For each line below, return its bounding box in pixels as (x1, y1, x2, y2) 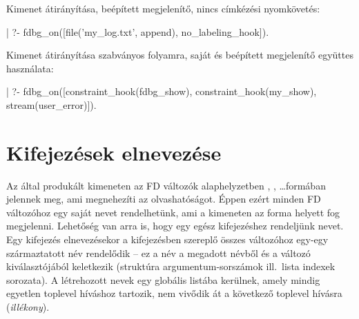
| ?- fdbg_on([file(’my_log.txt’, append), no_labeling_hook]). (6, 24, 269, 39)
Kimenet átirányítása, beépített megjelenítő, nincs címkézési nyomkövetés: (6, 1, 320, 15)
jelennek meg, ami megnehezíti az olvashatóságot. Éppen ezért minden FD (6, 192, 321, 206)
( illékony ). (6, 300, 50, 314)
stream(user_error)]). (6, 97, 97, 112)
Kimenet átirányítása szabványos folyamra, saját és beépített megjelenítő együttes (6, 48, 353, 62)
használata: (6, 61, 54, 75)
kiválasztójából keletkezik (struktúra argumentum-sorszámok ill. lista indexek (6, 259, 336, 274)
